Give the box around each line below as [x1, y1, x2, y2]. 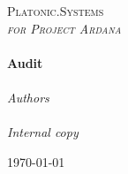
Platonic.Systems [7, 2, 104, 19]
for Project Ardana [7, 19, 122, 37]
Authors [7, 87, 49, 106]
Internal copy [7, 123, 79, 141]
